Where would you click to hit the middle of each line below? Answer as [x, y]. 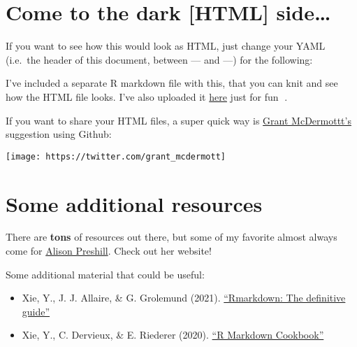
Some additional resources [134, 203]
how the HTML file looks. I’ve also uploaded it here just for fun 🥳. [147, 96]
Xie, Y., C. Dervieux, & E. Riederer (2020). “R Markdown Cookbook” [173, 335]
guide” [36, 311]
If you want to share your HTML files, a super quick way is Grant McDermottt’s [178, 120]
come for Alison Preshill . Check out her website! [109, 251]
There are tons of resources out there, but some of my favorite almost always [172, 237]
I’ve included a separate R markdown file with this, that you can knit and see [172, 83]
